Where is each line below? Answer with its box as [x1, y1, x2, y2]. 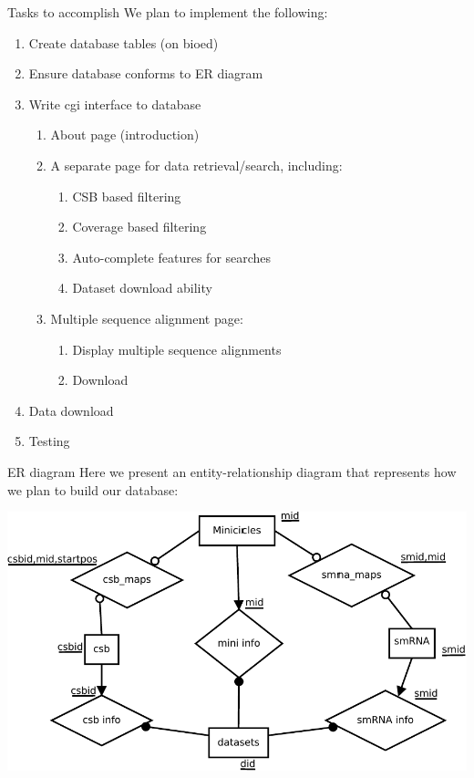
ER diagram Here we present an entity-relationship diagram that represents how [7, 462, 457, 481]
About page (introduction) [50, 125, 200, 144]
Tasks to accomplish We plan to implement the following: [7, 3, 328, 21]
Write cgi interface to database [28, 94, 201, 113]
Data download [28, 400, 114, 420]
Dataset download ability [72, 278, 212, 297]
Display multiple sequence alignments [72, 339, 282, 358]
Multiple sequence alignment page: [50, 308, 243, 327]
